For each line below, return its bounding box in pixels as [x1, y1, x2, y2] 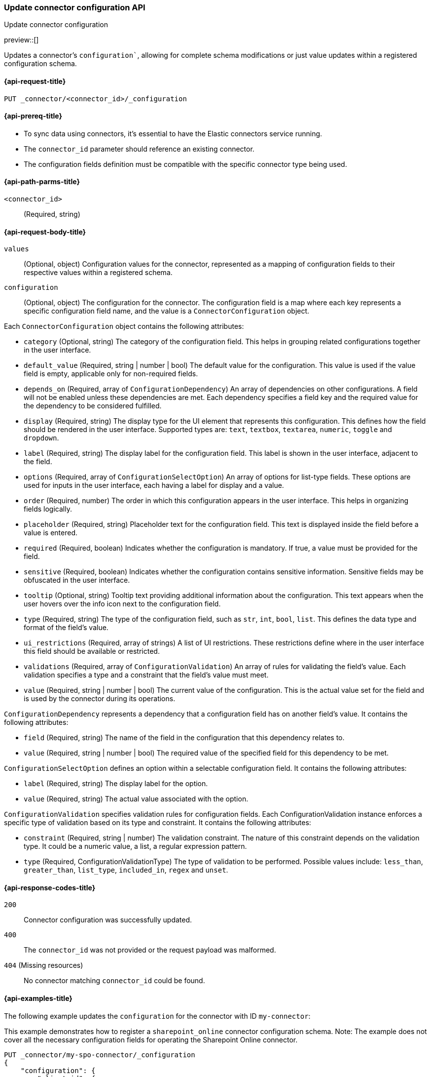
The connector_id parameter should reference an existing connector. [24, 144, 254, 153]
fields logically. [24, 505, 72, 514]
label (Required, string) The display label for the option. [24, 779, 208, 788]
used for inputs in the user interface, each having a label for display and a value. [24, 481, 284, 490]
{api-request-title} [4, 77, 66, 85]
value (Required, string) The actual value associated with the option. [24, 795, 249, 803]
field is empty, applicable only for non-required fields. [24, 369, 198, 378]
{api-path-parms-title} [4, 177, 80, 186]
